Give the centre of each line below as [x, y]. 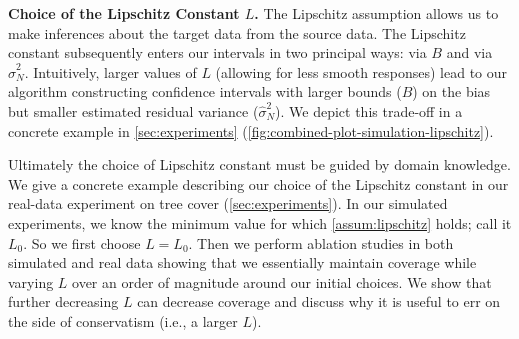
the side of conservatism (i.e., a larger [123, 320]
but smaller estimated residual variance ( [133, 110]
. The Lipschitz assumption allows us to [376, 13]
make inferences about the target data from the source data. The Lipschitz [237, 32]
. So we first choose [82, 242]
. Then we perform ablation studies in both [321, 242]
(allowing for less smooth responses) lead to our [361, 71]
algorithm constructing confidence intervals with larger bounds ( [205, 91]
